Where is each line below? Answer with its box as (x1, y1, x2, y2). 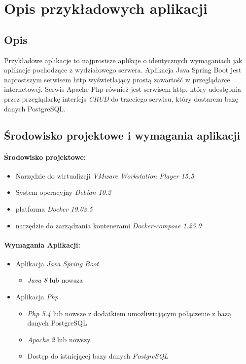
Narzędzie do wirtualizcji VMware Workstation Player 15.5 (15, 170, 194, 181)
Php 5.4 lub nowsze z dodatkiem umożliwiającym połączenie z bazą (27, 308, 232, 318)
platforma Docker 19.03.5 (15, 203, 93, 214)
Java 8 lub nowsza (27, 275, 83, 285)
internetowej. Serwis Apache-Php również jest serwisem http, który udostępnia (4, 84, 242, 94)
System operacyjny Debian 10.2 (15, 187, 111, 197)
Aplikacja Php (15, 291, 59, 302)
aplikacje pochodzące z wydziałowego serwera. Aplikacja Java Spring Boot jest (4, 65, 242, 75)
